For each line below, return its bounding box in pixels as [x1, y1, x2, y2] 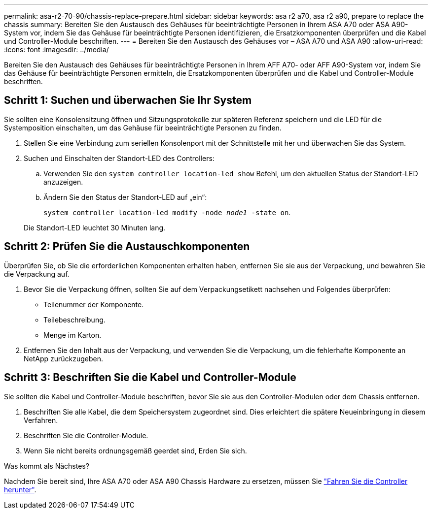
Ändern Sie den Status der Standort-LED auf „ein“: [43, 192, 207, 201]
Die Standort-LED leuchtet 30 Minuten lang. [24, 223, 166, 232]
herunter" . [4, 485, 36, 494]
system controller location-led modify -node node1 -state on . [43, 208, 291, 217]
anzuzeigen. [43, 177, 83, 186]
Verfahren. [24, 416, 58, 424]
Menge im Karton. [43, 330, 102, 339]
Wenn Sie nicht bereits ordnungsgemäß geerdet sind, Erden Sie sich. [24, 446, 247, 455]
